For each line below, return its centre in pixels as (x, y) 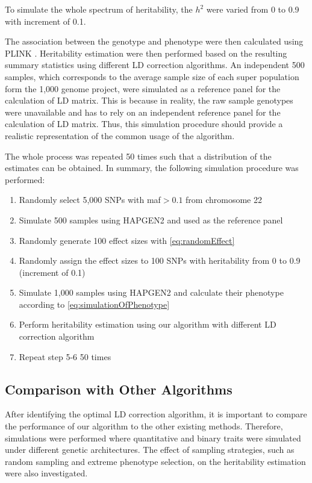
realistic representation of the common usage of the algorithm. (120, 135)
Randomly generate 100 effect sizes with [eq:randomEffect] (127, 240)
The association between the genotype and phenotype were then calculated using (154, 41)
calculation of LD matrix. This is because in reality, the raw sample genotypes (149, 100)
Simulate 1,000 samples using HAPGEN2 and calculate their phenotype (151, 292)
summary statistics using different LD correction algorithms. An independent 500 (155, 65)
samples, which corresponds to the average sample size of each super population (152, 76)
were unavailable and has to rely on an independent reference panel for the (143, 112)
